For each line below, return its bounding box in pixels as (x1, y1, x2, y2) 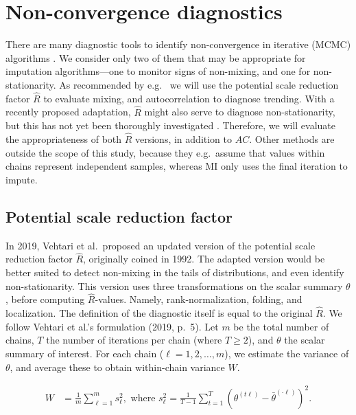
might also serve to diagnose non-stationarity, (144, 104, 335, 119)
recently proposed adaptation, (5, 104, 131, 119)
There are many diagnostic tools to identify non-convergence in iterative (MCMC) (5, 37, 351, 52)
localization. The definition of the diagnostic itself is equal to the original (5, 306, 313, 320)
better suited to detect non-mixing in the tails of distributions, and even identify (5, 265, 344, 279)
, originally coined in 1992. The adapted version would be (83, 251, 325, 266)
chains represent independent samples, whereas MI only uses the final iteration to (5, 159, 348, 173)
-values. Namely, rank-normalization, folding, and (95, 292, 302, 306)
